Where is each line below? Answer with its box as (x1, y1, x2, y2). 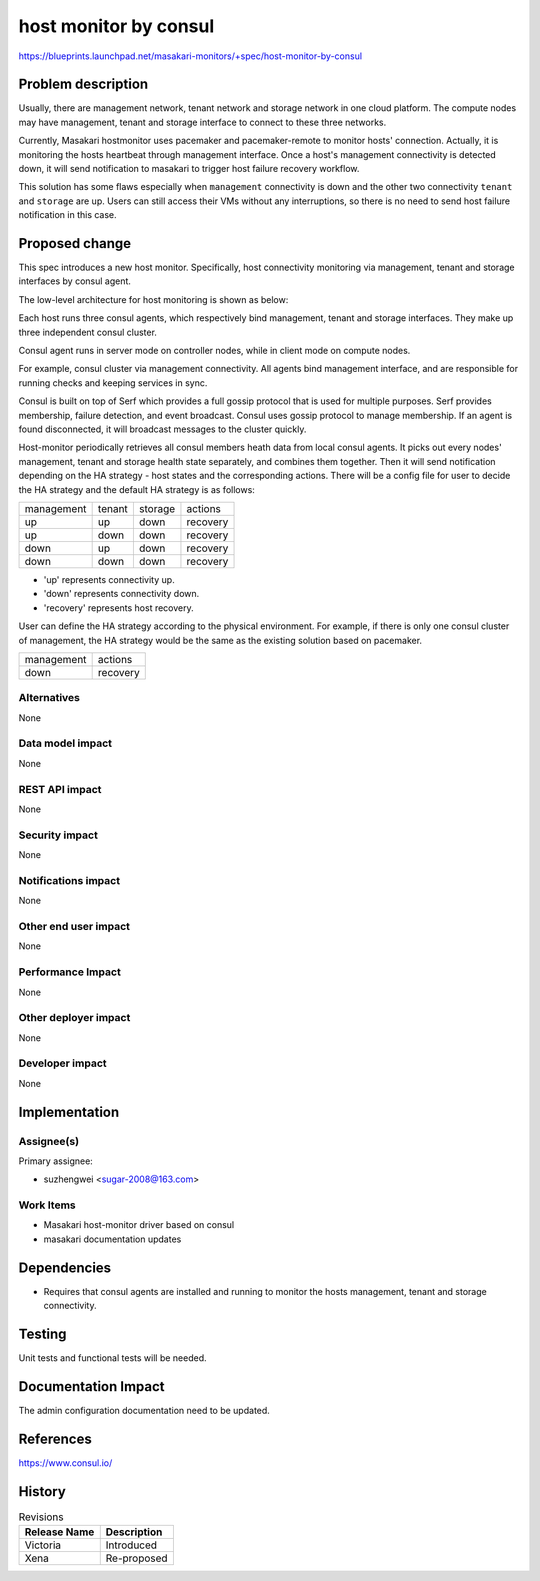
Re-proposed (105, 1551, 169, 1565)
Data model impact (18, 736, 113, 750)
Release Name (24, 1525, 95, 1539)
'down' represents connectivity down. (43, 588, 200, 600)
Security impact (18, 828, 99, 842)
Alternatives (18, 691, 80, 705)
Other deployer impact (18, 1011, 131, 1025)
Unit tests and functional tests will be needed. (18, 1352, 207, 1364)
